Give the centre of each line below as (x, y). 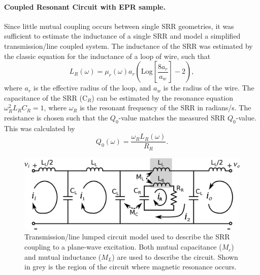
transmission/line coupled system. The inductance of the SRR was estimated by (128, 45)
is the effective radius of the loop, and (92, 88)
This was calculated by (40, 128)
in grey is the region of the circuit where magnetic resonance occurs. (131, 267)
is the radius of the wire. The (209, 88)
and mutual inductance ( (63, 256)
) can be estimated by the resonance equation (162, 97)
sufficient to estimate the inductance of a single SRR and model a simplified (122, 36)
